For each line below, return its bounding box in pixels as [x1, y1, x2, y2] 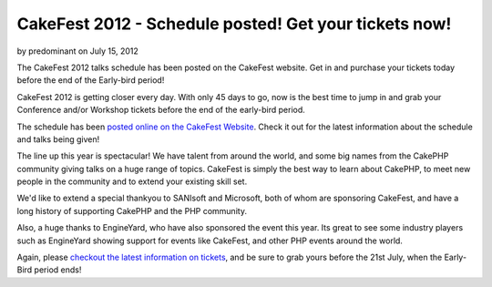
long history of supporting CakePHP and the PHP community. [16, 205, 248, 216]
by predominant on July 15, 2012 [16, 46, 138, 56]
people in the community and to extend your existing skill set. [16, 176, 248, 187]
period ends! [34, 264, 82, 275]
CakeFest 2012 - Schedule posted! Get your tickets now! [16, 14, 452, 34]
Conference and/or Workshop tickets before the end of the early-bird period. [16, 105, 305, 116]
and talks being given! [16, 133, 100, 145]
